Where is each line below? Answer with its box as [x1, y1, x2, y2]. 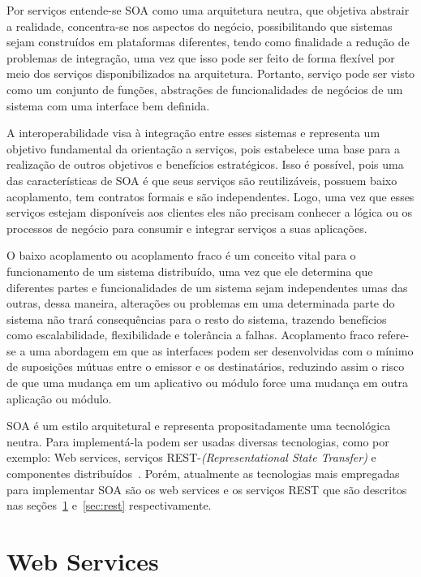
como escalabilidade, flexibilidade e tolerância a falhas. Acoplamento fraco [6, 326, 374, 343]
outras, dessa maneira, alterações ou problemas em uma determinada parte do [6, 295, 395, 312]
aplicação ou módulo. [6, 390, 112, 407]
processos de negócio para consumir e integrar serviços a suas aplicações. [6, 219, 367, 236]
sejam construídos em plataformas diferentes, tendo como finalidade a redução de [6, 33, 410, 50]
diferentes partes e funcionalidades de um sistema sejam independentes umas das [6, 278, 408, 295]
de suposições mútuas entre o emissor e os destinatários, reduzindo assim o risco [6, 358, 405, 375]
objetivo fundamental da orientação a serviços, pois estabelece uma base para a [6, 140, 401, 157]
